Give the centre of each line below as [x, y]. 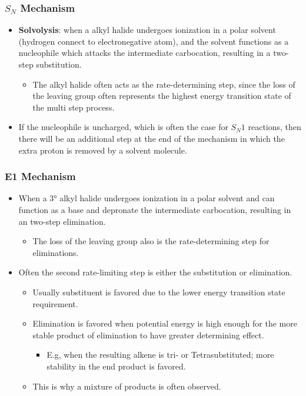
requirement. [55, 303]
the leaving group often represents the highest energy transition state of [162, 96]
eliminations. [56, 252]
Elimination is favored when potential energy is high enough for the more [165, 323]
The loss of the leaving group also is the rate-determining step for [151, 241]
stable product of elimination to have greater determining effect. [148, 335]
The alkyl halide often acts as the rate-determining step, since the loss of [164, 84]
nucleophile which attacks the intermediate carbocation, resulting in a [144, 53]
